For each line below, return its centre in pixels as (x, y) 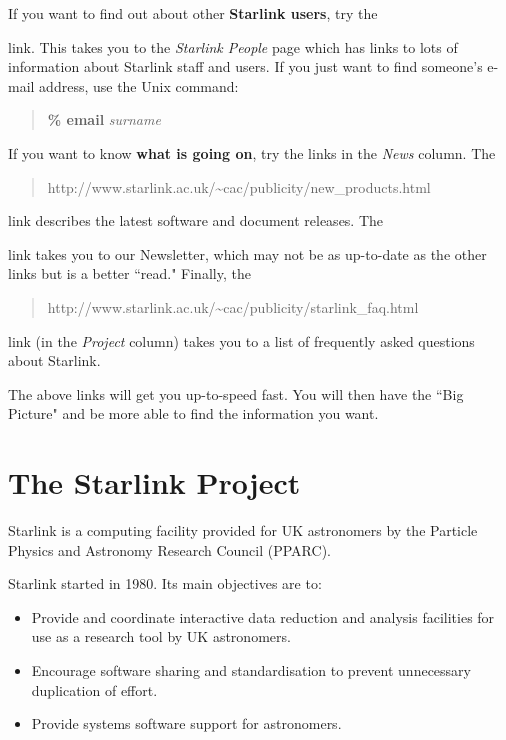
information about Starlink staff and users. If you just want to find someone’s (245, 66)
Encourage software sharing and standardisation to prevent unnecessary (251, 670)
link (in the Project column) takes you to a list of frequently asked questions (241, 340)
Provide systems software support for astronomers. (186, 723)
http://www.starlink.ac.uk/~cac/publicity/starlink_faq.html (233, 306)
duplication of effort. (94, 689)
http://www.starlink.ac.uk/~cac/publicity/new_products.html (239, 186)
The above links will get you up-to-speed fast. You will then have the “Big (236, 393)
